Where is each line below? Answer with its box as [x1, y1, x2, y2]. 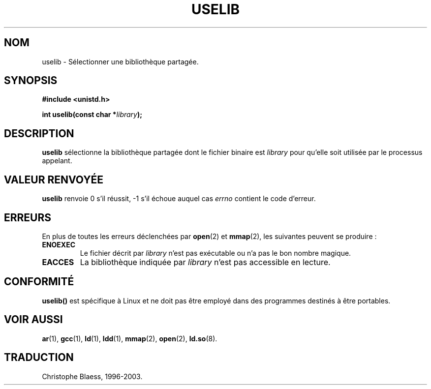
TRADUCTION [4, 351, 74, 364]
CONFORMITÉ [4, 275, 74, 288]
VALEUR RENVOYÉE [4, 173, 103, 186]
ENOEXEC [42, 240, 76, 249]
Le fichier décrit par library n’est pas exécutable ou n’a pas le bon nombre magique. [80, 248, 351, 257]
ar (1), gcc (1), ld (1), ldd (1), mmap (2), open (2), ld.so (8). [42, 334, 217, 343]
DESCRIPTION [4, 127, 74, 140]
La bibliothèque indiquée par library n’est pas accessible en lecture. [80, 257, 331, 267]
